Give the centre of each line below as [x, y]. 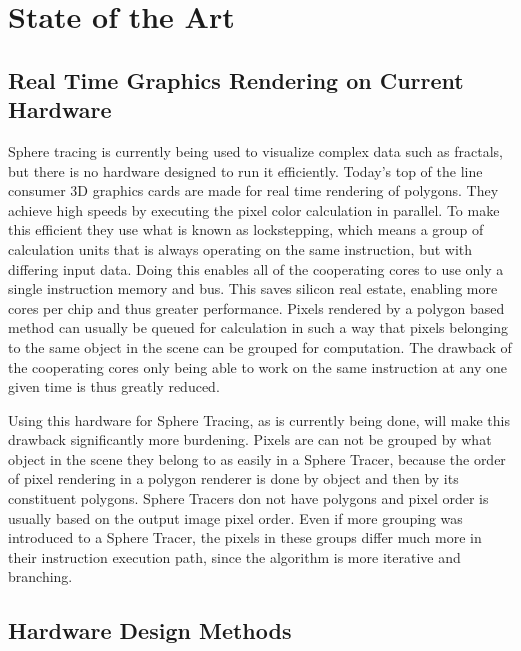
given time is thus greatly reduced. [114, 386]
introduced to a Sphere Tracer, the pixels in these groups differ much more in [245, 537]
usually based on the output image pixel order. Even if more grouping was [235, 517]
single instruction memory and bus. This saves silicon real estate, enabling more [253, 288]
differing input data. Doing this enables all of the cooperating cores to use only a [256, 268]
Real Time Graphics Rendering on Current [236, 79]
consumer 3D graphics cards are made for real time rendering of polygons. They [253, 190]
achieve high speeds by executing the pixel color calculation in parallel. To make [254, 209]
